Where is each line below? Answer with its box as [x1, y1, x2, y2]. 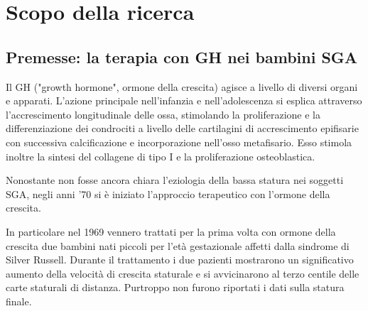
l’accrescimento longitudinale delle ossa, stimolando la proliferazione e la [6, 107, 320, 121]
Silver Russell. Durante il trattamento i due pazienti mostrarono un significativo [6, 252, 354, 267]
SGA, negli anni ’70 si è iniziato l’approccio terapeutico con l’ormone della [6, 186, 330, 201]
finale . [6, 293, 32, 308]
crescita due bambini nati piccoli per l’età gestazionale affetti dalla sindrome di [6, 238, 350, 253]
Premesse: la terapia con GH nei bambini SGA [6, 45, 358, 67]
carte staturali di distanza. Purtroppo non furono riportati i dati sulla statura [6, 280, 345, 295]
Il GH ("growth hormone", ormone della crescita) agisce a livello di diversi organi [6, 79, 358, 94]
